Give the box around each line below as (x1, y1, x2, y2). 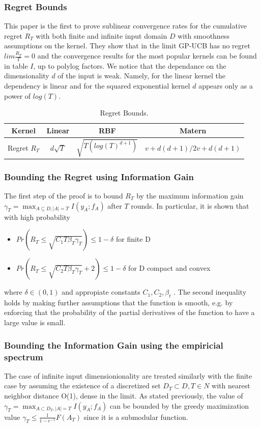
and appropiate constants (62, 287, 140, 297)
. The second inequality (173, 287, 247, 297)
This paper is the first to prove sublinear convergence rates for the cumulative (4, 20, 247, 31)
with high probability (4, 211, 70, 222)
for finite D (115, 234, 151, 244)
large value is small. (4, 317, 66, 328)
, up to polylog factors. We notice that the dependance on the (33, 60, 226, 71)
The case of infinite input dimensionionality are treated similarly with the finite (4, 370, 252, 381)
